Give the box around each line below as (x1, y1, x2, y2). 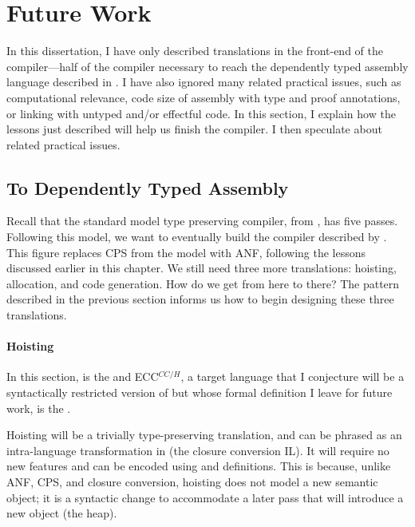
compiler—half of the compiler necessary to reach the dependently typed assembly (6, 57, 409, 74)
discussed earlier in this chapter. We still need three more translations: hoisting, (6, 260, 397, 276)
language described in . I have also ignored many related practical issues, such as (6, 73, 401, 90)
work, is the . (6, 399, 71, 416)
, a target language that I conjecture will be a (180, 368, 405, 385)
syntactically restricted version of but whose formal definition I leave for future (6, 384, 393, 401)
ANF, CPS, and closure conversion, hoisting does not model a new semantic (6, 474, 378, 489)
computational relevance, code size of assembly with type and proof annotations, (6, 89, 401, 105)
